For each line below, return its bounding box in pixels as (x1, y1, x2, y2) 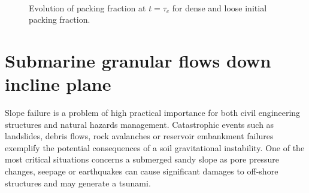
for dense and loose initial (172, 1, 267, 14)
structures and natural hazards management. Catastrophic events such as (5, 118, 274, 130)
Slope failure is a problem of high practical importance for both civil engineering (5, 106, 301, 119)
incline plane (5, 72, 111, 96)
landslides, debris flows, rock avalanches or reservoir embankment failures (5, 130, 274, 142)
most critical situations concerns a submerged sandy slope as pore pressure (5, 153, 279, 166)
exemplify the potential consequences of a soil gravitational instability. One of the (5, 141, 305, 154)
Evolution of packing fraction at (29, 1, 146, 14)
